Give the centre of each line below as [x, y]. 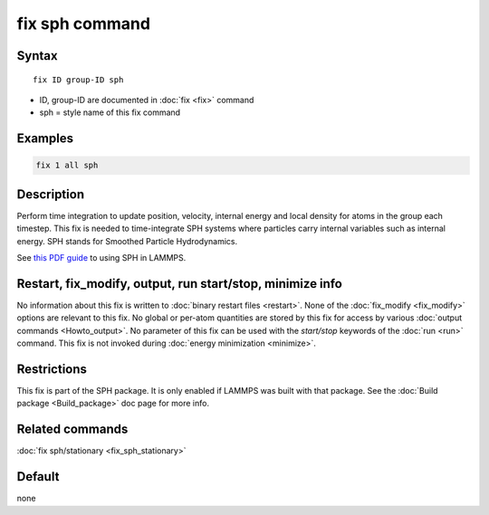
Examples [45, 139]
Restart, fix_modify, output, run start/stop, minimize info [180, 284]
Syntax [37, 56]
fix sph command [84, 24]
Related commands [72, 429]
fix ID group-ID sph [78, 80]
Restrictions [52, 369]
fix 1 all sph [67, 166]
